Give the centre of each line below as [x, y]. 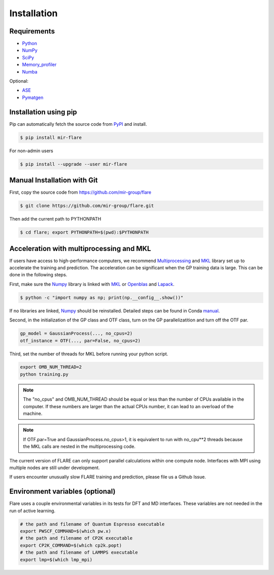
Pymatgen [33, 97]
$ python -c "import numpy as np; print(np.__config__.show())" [102, 297]
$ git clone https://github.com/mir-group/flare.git [87, 206]
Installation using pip [43, 112]
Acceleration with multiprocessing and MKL [80, 248]
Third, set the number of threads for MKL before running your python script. [89, 354]
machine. [33, 414]
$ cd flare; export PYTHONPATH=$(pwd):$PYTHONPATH [84, 232]
